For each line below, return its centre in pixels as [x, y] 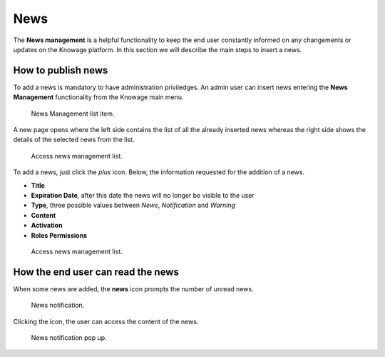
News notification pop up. [69, 338]
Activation [47, 226]
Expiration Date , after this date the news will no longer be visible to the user [143, 195]
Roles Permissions [59, 235]
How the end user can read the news [96, 272]
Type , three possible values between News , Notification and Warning [133, 205]
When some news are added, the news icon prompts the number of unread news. [133, 288]
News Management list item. [73, 114]
